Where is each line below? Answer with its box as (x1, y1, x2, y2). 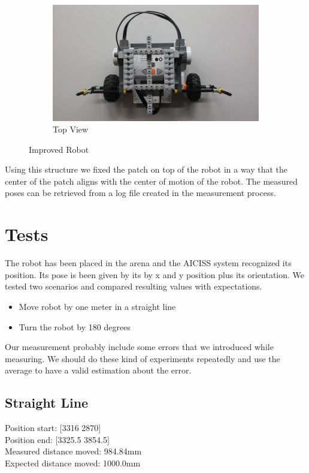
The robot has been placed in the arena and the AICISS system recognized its (5, 257, 292, 269)
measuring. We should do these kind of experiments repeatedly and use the (5, 352, 280, 364)
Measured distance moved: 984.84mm (5, 445, 142, 457)
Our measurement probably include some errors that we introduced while (5, 341, 274, 353)
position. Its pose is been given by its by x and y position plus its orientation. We (5, 268, 305, 281)
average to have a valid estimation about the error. (5, 364, 192, 376)
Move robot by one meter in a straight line (19, 300, 176, 312)
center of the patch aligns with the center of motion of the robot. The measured (5, 174, 298, 187)
